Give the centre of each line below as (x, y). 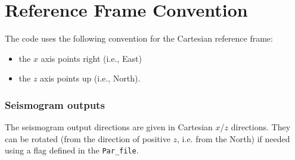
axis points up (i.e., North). (90, 78)
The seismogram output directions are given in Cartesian (109, 127)
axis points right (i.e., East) (91, 58)
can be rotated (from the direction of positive (88, 138)
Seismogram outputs (55, 104)
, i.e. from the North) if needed (234, 138)
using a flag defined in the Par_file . (72, 150)
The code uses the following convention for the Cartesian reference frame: (139, 38)
